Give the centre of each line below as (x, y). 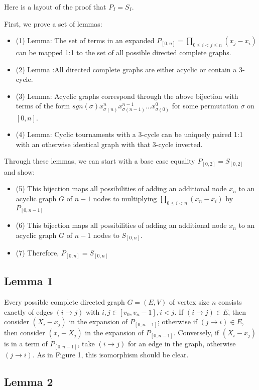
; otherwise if (177, 321)
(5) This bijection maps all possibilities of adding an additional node (121, 188)
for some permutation (205, 106)
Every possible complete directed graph (64, 302)
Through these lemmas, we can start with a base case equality (100, 161)
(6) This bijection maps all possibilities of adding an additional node (121, 225)
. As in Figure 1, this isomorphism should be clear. (110, 354)
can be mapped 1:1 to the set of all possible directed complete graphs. (123, 52)
